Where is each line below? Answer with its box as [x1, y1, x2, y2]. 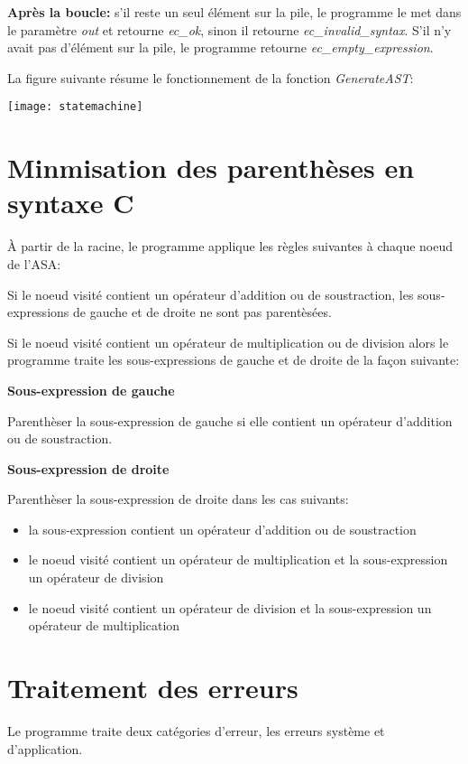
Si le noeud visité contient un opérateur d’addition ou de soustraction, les [7, 284, 414, 303]
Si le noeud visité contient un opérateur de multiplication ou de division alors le [7, 332, 449, 351]
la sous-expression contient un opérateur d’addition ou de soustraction [28, 519, 417, 538]
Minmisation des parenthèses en [7, 149, 415, 186]
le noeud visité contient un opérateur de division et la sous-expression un [28, 598, 432, 617]
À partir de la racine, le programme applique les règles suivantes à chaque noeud [7, 237, 454, 256]
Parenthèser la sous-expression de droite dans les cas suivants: [7, 489, 349, 508]
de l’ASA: [7, 254, 61, 273]
